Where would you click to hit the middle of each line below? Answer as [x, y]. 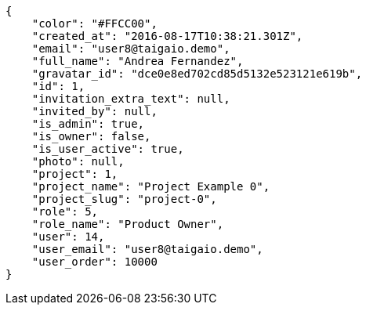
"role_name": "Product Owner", [128, 224]
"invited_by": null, [94, 111]
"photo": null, [78, 161]
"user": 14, [68, 237]
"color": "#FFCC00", [94, 24]
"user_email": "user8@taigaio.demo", [147, 249]
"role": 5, [65, 212]
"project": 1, [75, 174]
